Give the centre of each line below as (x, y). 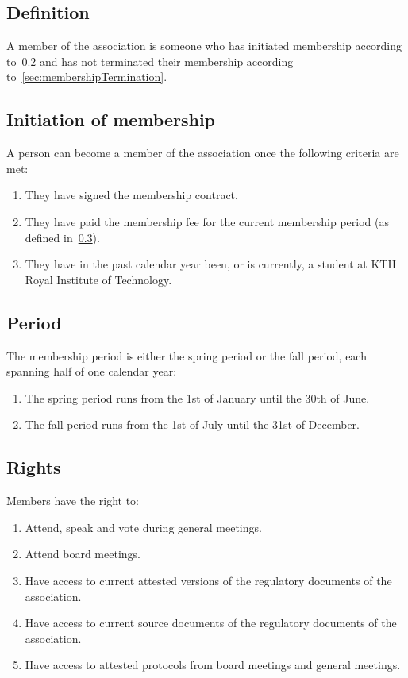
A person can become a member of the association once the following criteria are (203, 153)
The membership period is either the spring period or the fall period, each (187, 355)
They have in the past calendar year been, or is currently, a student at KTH (210, 264)
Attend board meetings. (83, 554)
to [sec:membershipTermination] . (87, 77)
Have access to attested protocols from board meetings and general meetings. (213, 665)
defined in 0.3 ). (62, 237)
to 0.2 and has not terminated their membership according (150, 61)
